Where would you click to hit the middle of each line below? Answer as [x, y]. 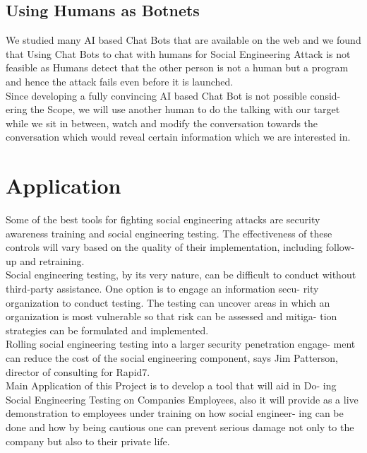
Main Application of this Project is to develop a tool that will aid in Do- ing [171, 386]
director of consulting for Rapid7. [78, 371]
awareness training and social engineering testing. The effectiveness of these [169, 233]
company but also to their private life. [88, 441]
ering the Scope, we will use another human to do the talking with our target [173, 109]
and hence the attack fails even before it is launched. [120, 81]
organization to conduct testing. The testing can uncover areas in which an [168, 302]
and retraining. [52, 260]
